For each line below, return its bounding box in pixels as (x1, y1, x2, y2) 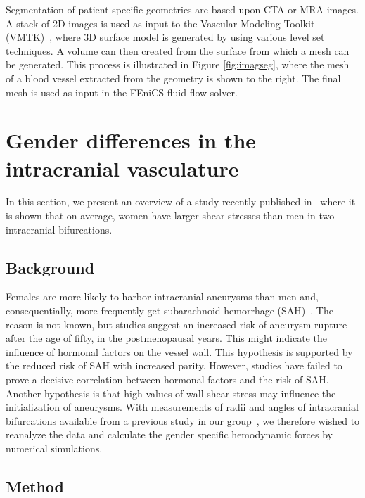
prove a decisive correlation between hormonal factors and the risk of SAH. (6, 372, 329, 387)
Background (6, 256, 95, 278)
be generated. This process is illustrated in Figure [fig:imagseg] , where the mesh (6, 57, 350, 72)
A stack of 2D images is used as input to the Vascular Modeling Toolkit (6, 15, 315, 30)
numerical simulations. (6, 440, 103, 455)
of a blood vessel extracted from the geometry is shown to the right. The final (6, 70, 341, 85)
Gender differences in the (6, 126, 257, 155)
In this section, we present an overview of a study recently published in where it (6, 194, 356, 209)
